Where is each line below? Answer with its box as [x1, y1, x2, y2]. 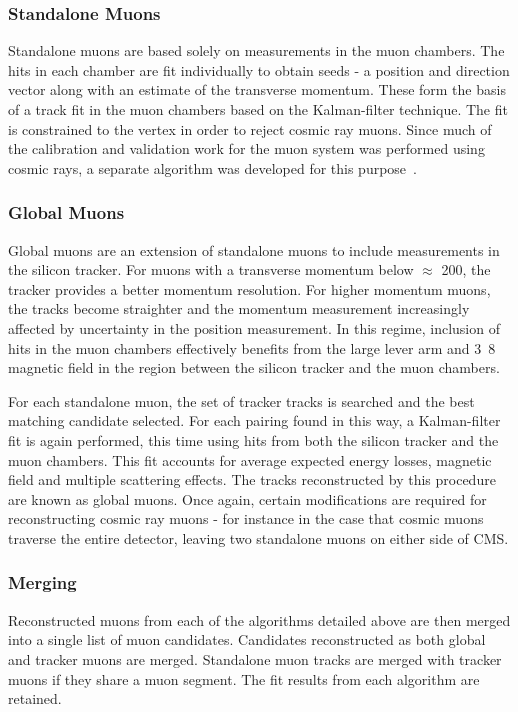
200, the [441, 259, 491, 280]
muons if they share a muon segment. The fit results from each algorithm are [8, 668, 480, 689]
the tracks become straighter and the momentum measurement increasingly [8, 298, 470, 319]
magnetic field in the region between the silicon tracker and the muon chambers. [8, 357, 500, 378]
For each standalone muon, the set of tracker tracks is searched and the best [8, 390, 475, 411]
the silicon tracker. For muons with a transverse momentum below [8, 259, 414, 280]
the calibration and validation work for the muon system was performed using [8, 138, 485, 159]
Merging [8, 570, 77, 595]
